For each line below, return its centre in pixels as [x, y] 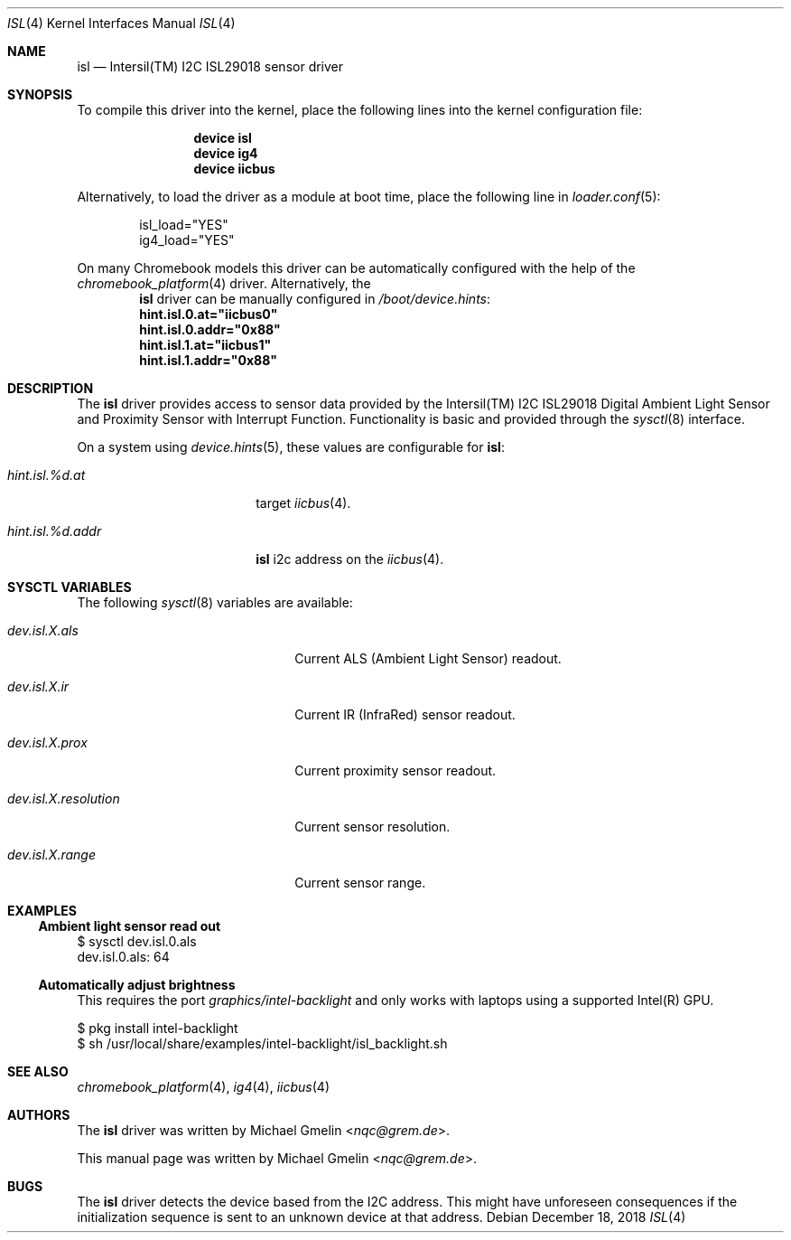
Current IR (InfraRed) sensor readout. [405, 714]
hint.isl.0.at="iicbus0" [209, 314]
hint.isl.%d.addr [55, 531]
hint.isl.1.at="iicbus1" [205, 345]
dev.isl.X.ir [38, 686]
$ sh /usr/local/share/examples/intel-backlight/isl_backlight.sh [262, 1043]
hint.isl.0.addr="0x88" [210, 329]
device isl [223, 138]
